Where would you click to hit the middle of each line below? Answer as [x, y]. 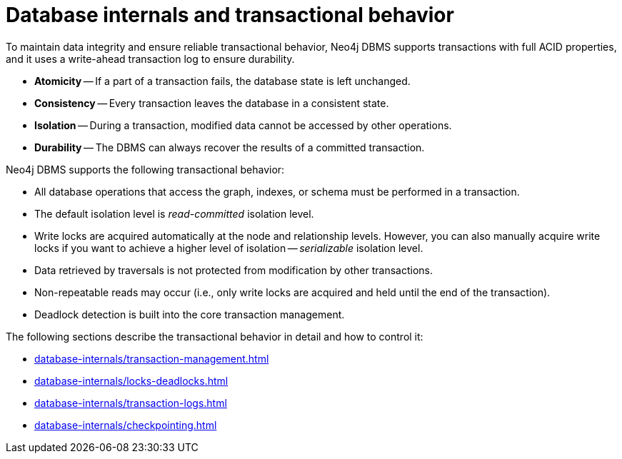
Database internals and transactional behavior [230, 15]
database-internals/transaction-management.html [152, 358]
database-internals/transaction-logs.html [131, 403]
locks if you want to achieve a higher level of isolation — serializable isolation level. [229, 248]
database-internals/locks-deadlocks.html [131, 380]
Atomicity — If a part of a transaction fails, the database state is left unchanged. [222, 81]
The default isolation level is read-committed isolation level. [174, 213]
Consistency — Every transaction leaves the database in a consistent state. [212, 103]
